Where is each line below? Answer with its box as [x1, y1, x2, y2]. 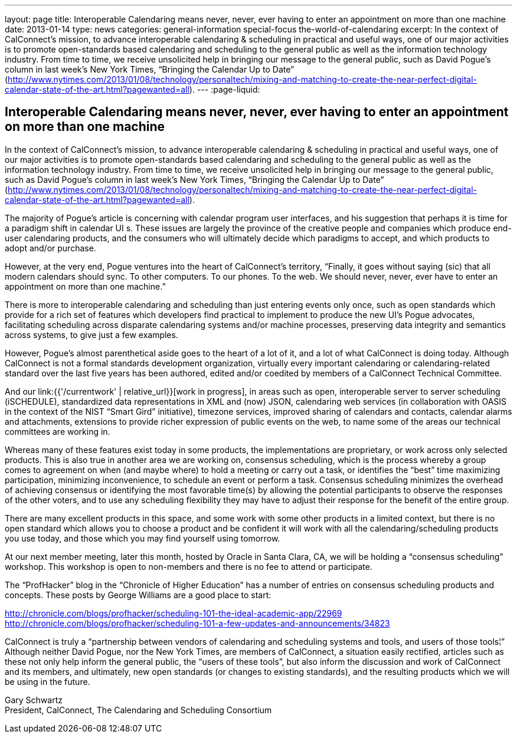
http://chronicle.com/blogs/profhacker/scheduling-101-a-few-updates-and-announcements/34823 [5, 618, 390, 628]
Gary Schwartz [5, 694, 63, 705]
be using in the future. [5, 676, 90, 687]
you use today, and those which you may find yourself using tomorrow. [5, 533, 280, 543]
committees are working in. [5, 426, 110, 437]
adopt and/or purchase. [5, 242, 96, 253]
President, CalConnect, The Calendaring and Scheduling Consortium [5, 704, 272, 715]
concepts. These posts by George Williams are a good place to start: [5, 589, 271, 600]
